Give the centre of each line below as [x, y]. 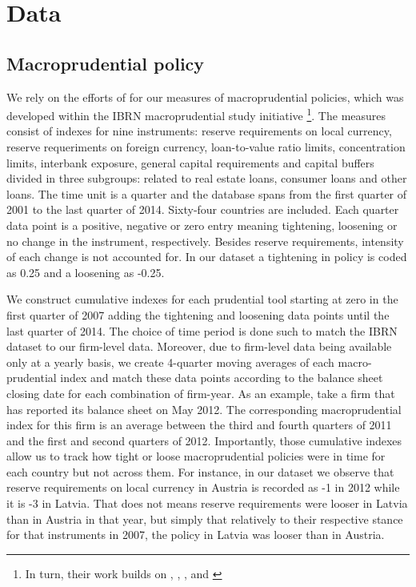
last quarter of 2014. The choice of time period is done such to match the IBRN [202, 330]
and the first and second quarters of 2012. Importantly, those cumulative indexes [204, 440]
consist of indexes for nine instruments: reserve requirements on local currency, [199, 131]
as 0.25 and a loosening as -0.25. [86, 272]
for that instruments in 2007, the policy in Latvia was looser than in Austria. [196, 535]
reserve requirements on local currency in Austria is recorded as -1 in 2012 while [203, 487]
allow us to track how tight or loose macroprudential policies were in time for [196, 456]
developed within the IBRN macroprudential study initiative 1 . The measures [196, 114]
